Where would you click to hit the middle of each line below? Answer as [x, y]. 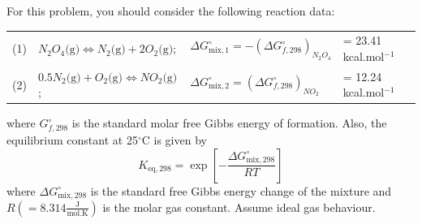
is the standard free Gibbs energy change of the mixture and [241, 190]
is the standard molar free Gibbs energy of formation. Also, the [229, 123]
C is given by [174, 139]
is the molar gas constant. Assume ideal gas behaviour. [239, 207]
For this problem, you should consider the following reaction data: [171, 11]
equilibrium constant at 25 [72, 139]
